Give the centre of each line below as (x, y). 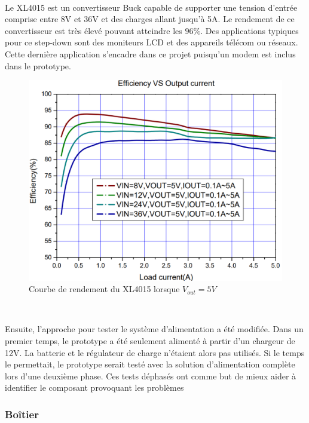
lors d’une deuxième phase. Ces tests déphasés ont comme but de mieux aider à (151, 376)
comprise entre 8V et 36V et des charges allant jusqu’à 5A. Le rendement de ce (150, 19)
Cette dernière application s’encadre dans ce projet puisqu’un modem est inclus (150, 53)
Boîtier (22, 414)
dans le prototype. (38, 65)
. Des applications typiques (250, 30)
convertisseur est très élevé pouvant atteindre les (94, 30)
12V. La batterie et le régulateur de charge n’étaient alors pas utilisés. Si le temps (155, 352)
